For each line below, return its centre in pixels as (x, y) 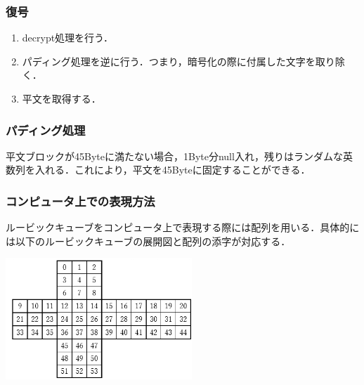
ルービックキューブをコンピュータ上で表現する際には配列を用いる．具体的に (183, 227)
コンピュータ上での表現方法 (80, 201)
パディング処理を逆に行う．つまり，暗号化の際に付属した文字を (169, 61)
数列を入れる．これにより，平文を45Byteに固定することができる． (158, 170)
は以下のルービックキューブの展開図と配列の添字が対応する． (148, 241)
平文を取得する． (61, 98)
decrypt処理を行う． (68, 38)
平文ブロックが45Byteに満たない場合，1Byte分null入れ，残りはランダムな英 (179, 156)
